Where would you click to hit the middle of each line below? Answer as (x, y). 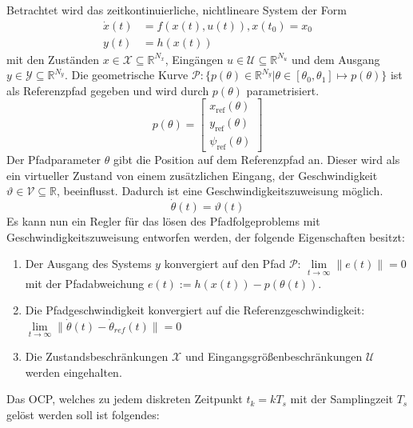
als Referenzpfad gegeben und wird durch (108, 90)
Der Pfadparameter (54, 160)
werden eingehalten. (73, 372)
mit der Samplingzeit (342, 399)
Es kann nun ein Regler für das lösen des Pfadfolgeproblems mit (163, 221)
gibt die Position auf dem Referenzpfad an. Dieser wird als (256, 160)
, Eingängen (194, 59)
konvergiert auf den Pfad (225, 264)
